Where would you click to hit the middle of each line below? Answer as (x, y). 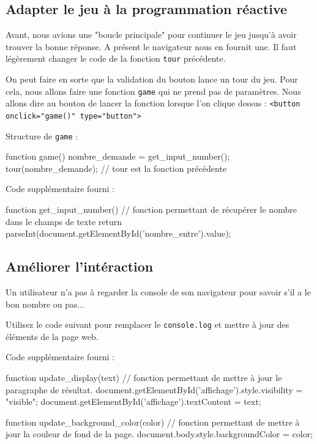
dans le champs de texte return (64, 221)
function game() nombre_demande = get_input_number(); (118, 156)
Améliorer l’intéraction (80, 266)
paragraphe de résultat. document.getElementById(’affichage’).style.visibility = (154, 389)
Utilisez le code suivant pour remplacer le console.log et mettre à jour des (147, 324)
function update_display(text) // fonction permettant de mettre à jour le (144, 378)
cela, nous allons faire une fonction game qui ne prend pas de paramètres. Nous (153, 91)
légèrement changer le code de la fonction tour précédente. (116, 58)
